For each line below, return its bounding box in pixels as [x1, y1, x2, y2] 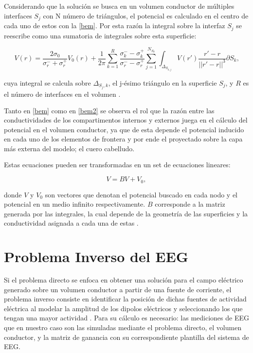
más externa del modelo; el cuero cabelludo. [4, 143, 135, 153]
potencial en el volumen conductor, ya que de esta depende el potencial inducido [4, 124, 244, 134]
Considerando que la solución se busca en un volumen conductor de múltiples [4, 1, 235, 11]
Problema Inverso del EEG [4, 247, 188, 266]
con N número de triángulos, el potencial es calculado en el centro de [43, 10, 249, 20]
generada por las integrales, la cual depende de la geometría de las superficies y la [4, 208, 248, 218]
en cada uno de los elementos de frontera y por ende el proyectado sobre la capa [4, 134, 243, 144]
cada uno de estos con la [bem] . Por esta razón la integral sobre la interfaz [4, 20, 225, 31]
